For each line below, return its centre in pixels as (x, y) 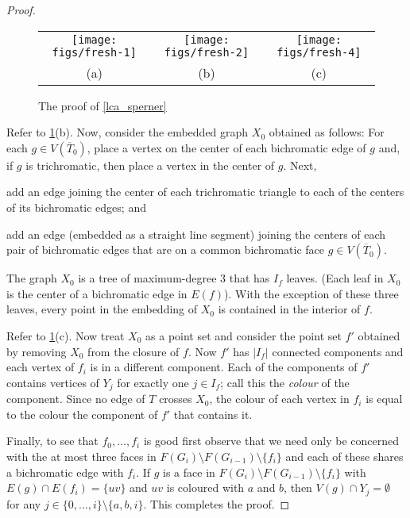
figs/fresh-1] (94, 52)
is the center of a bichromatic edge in (97, 293)
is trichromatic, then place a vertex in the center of (150, 165)
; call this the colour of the (285, 382)
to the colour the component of (82, 414)
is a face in (189, 472)
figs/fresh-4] (319, 52)
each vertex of (41, 367)
